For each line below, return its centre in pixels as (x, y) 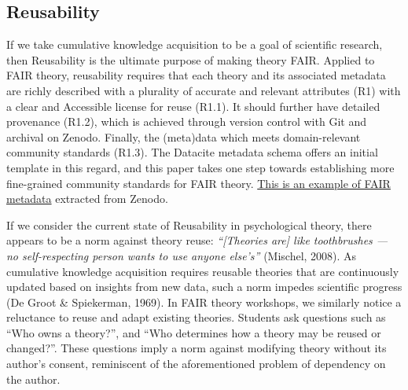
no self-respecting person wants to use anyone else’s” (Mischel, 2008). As (182, 255)
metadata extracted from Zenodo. (87, 199)
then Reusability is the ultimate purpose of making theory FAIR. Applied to (191, 59)
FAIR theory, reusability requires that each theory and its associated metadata (196, 75)
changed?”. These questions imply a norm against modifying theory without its (197, 348)
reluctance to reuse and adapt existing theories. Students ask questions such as (196, 317)
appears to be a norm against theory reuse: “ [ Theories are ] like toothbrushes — (197, 240)
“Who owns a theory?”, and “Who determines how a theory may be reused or (194, 332)
